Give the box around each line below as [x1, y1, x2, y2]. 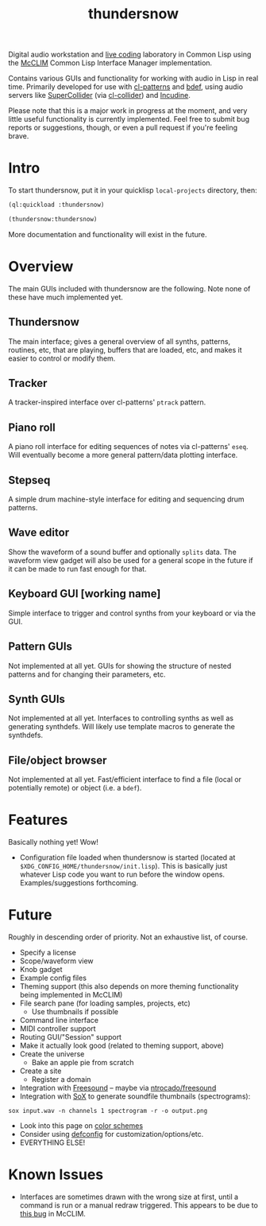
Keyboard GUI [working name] [8, 587, 161, 601]
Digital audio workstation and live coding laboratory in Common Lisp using [8, 49, 252, 60]
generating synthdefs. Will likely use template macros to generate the [8, 722, 236, 732]
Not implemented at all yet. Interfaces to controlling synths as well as [8, 713, 234, 723]
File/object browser [8, 753, 107, 767]
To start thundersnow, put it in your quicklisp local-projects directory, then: [8, 185, 257, 195]
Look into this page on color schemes [19, 1121, 144, 1130]
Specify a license [19, 948, 77, 957]
